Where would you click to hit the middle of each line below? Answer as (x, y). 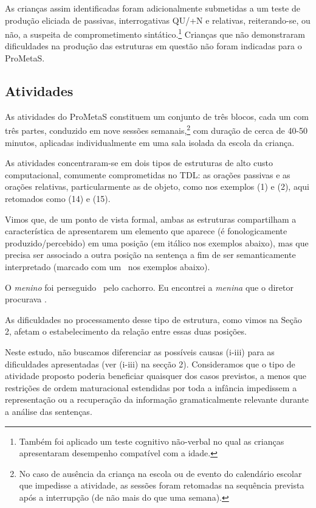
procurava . (26, 299)
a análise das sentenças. (49, 411)
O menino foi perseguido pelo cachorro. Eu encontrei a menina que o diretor (149, 287)
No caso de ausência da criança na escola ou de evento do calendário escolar (160, 473)
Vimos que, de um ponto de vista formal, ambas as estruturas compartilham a (151, 219)
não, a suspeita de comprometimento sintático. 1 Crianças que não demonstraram (155, 33)
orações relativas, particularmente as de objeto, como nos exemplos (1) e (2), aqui (157, 186)
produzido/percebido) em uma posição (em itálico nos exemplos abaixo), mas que (157, 242)
